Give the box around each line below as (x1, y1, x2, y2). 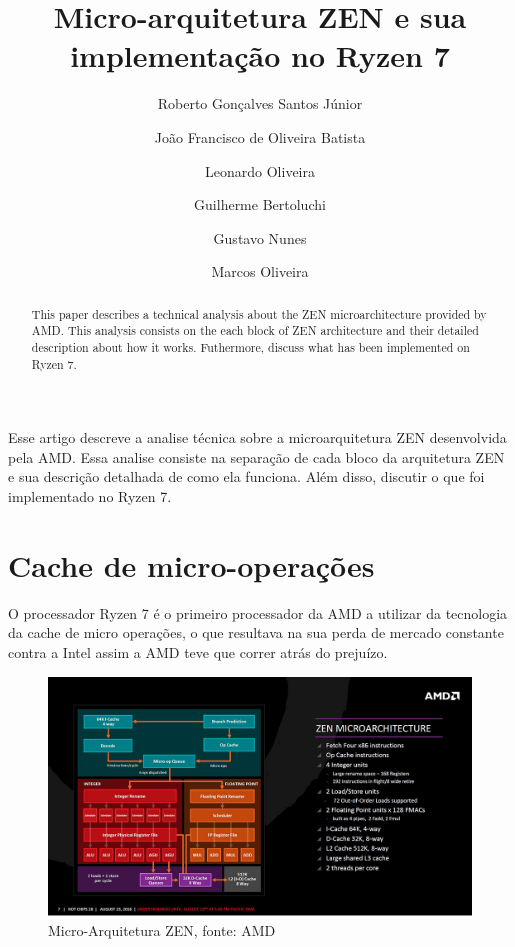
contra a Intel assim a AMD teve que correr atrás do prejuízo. (8, 641, 388, 662)
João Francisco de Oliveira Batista (154, 126, 366, 147)
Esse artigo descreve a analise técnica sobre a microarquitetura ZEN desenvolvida (8, 427, 507, 448)
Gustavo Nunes (213, 227, 307, 248)
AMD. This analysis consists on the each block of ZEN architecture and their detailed (31, 322, 479, 339)
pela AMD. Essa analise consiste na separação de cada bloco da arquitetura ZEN (8, 446, 505, 467)
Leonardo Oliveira (205, 160, 315, 181)
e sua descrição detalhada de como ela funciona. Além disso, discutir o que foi (8, 466, 485, 487)
